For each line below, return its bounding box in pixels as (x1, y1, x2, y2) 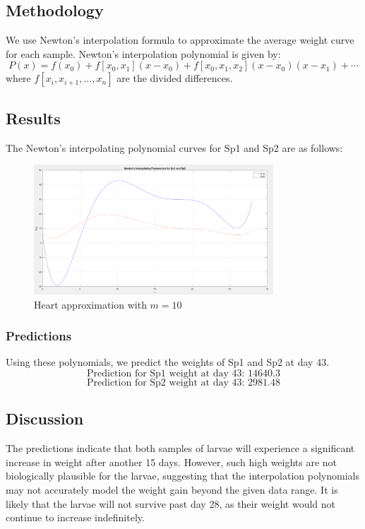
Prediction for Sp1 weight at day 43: (86, 369, 245, 379)
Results (6, 107, 61, 129)
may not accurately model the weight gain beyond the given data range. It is (6, 482, 338, 497)
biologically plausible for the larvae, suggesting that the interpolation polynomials (6, 468, 359, 483)
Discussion (6, 408, 84, 429)
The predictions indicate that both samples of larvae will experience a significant (6, 441, 355, 456)
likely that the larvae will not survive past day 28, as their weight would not (6, 496, 336, 511)
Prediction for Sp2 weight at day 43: (86, 378, 245, 388)
